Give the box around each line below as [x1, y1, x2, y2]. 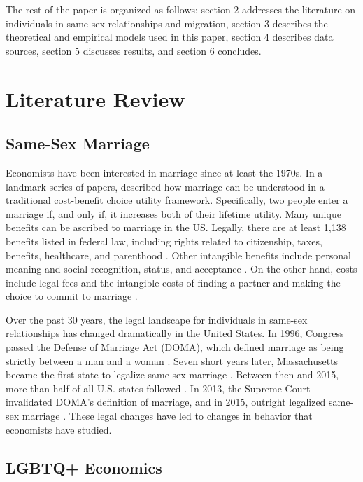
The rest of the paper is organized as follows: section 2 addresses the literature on [6, 2, 356, 16]
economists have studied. [6, 422, 112, 436]
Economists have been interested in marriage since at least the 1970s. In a [6, 165, 323, 179]
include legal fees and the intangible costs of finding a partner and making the [6, 275, 341, 289]
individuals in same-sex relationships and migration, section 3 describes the [6, 15, 328, 30]
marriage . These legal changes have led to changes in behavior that [22, 408, 313, 423]
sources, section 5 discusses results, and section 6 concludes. [6, 43, 262, 57]
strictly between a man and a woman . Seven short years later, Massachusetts [6, 353, 339, 368]
